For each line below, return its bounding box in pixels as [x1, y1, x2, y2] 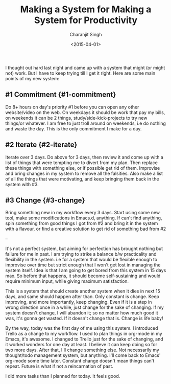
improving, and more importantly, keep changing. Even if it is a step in [5, 299, 152, 305]
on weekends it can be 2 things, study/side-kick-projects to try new [5, 115, 148, 121]
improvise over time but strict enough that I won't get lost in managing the [5, 262, 161, 268]
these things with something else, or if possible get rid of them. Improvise [5, 165, 160, 171]
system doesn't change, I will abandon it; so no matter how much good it [5, 310, 158, 316]
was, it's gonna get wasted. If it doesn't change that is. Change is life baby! [5, 315, 163, 322]
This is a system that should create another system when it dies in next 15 [5, 288, 161, 295]
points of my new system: [5, 75, 60, 81]
